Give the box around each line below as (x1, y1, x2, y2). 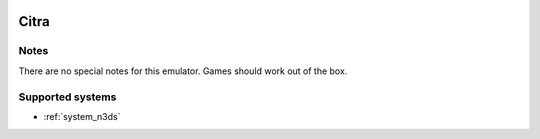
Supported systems (18, 90, 117, 104)
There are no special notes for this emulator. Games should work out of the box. (18, 65, 348, 77)
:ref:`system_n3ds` (43, 110, 121, 122)
